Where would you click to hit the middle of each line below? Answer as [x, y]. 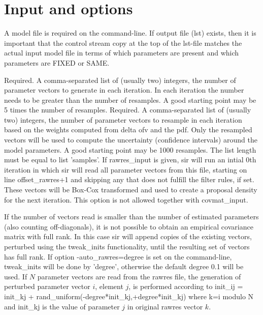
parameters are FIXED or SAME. [57, 62]
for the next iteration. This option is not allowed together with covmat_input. [126, 199]
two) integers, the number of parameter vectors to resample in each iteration [123, 119]
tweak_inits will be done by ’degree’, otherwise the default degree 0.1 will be [124, 266]
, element [109, 286]
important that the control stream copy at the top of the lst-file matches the [123, 42]
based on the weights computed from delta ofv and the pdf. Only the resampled [128, 130]
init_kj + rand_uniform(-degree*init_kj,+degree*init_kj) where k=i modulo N [129, 296]
